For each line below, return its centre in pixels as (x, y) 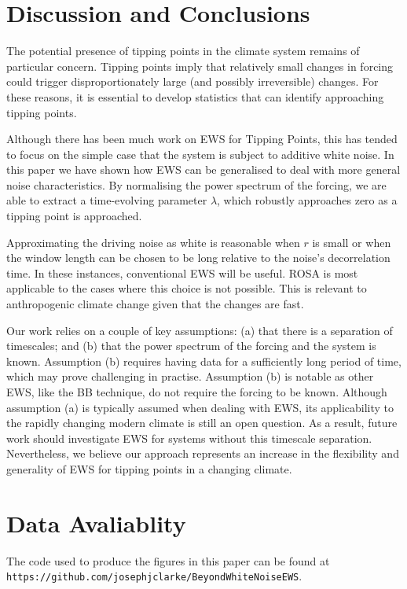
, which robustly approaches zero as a (307, 200)
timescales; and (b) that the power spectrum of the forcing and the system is (191, 346)
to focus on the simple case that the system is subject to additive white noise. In (200, 154)
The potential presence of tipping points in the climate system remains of (183, 51)
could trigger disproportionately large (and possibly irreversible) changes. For (192, 81)
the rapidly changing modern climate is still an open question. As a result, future (202, 423)
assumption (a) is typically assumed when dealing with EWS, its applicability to (200, 407)
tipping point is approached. (74, 216)
